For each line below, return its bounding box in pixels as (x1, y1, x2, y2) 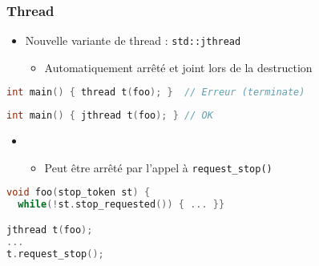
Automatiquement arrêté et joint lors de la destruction (44, 58, 313, 75)
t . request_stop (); (6, 248, 104, 260)
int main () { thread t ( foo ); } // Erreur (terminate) (6, 87, 305, 99)
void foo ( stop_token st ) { (6, 187, 151, 199)
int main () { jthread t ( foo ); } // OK (6, 110, 213, 122)
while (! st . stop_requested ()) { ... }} (18, 199, 225, 211)
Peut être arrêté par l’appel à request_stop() (44, 159, 273, 175)
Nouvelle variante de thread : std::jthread (25, 32, 241, 49)
